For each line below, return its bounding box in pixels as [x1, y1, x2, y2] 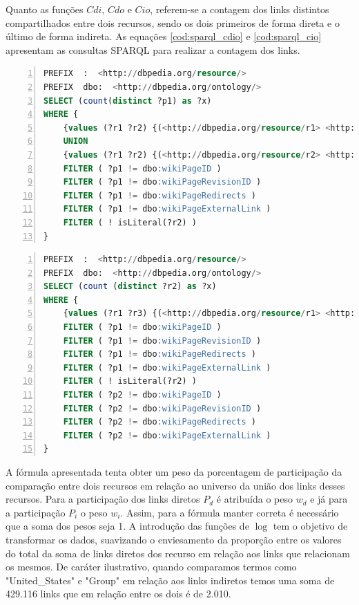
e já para [310, 492, 348, 506]
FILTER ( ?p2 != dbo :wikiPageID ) [63, 390, 222, 400]
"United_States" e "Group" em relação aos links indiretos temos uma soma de [6, 573, 335, 587]
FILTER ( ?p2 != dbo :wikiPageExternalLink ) [63, 430, 271, 440]
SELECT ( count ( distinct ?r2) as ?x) [43, 281, 217, 292]
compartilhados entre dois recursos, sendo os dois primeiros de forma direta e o [6, 15, 340, 30]
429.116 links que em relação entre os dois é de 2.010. [6, 586, 231, 601]
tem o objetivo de [273, 519, 348, 533]
